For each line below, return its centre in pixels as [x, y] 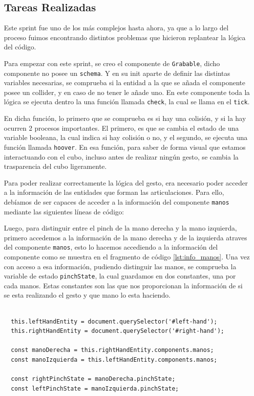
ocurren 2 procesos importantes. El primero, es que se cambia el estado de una [121, 128]
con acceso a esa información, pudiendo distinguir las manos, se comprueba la [120, 266]
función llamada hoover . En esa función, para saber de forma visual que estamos [125, 147]
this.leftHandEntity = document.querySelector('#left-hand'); [114, 321]
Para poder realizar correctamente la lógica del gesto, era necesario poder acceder [126, 182]
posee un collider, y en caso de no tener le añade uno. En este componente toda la [127, 92]
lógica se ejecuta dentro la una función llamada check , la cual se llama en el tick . [127, 102]
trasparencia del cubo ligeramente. [55, 166]
